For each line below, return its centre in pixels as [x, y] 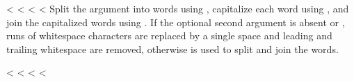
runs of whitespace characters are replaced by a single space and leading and [169, 35]
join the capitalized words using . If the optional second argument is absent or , [176, 22]
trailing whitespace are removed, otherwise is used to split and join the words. [172, 49]
